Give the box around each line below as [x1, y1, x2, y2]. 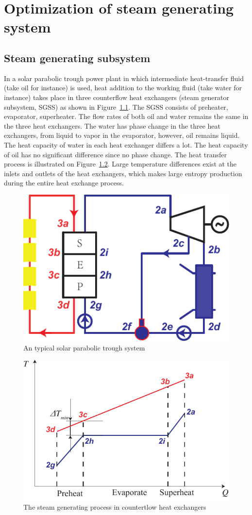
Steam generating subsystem [4, 50, 151, 65]
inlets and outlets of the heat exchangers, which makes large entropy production [4, 168, 242, 178]
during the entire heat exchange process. [4, 178, 124, 188]
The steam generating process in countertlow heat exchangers [23, 501, 206, 512]
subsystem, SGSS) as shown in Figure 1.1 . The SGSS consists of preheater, [4, 101, 228, 112]
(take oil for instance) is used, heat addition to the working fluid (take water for [4, 83, 242, 93]
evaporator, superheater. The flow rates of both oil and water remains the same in [4, 111, 249, 121]
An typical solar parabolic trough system [23, 343, 145, 353]
